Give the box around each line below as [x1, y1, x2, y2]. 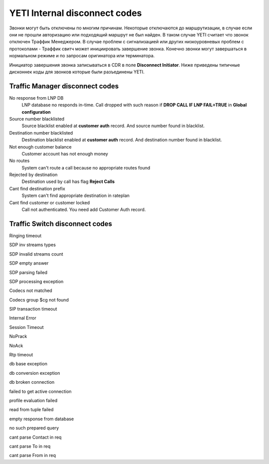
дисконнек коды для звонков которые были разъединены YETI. [9, 69, 144, 75]
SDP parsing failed [9, 269, 47, 275]
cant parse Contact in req [9, 434, 62, 440]
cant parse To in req [9, 443, 51, 449]
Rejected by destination [9, 172, 58, 178]
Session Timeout [9, 324, 44, 330]
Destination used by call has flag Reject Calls [21, 178, 115, 184]
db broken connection [9, 379, 55, 385]
